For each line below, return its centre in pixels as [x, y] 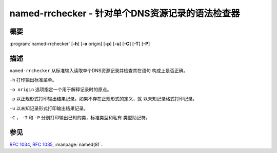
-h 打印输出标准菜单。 [33, 80]
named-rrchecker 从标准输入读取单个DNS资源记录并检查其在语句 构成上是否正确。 [99, 70]
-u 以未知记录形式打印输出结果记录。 [49, 108]
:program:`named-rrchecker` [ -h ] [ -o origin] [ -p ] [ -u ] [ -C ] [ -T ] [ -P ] [80, 44]
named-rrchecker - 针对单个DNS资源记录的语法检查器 [125, 13]
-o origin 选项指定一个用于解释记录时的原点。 [61, 89]
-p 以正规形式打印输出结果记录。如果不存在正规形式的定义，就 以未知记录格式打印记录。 [103, 99]
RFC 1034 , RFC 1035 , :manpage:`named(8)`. [56, 144]
